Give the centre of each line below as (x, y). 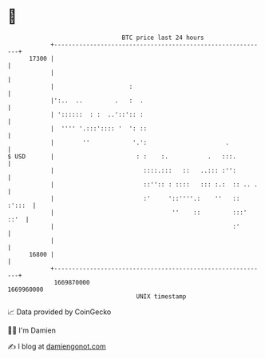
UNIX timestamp (161, 296)
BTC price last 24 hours (163, 38)
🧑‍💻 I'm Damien (32, 330)
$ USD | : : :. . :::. (122, 156)
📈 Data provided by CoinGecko (59, 312)
